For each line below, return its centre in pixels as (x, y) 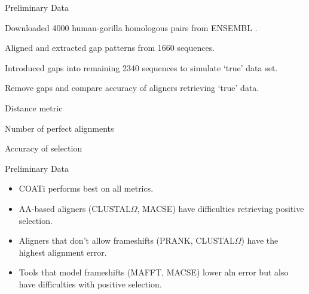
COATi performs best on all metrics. (86, 188)
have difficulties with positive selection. (90, 284)
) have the (260, 240)
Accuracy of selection (44, 148)
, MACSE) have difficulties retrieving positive (221, 208)
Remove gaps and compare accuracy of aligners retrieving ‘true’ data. (132, 88)
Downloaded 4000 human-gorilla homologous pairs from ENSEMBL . (131, 27)
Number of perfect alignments (59, 128)
